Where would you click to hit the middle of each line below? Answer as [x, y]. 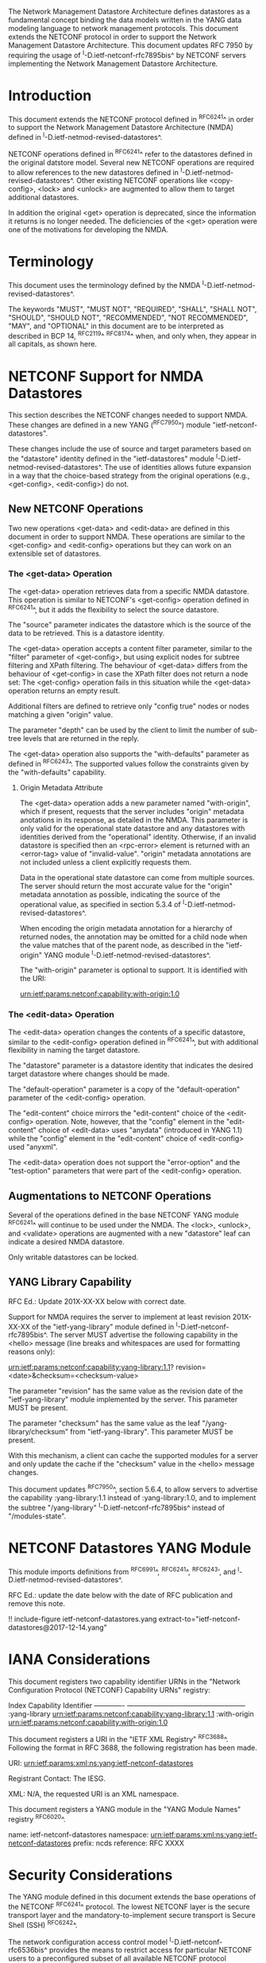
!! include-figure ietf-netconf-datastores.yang [83, 1619]
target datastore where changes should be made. [89, 1074]
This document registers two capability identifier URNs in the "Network [124, 1682]
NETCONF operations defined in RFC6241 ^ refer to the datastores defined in [130, 153]
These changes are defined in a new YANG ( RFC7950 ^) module [110, 425]
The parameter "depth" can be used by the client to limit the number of [124, 730]
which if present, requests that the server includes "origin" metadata [132, 812]
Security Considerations [91, 1875]
